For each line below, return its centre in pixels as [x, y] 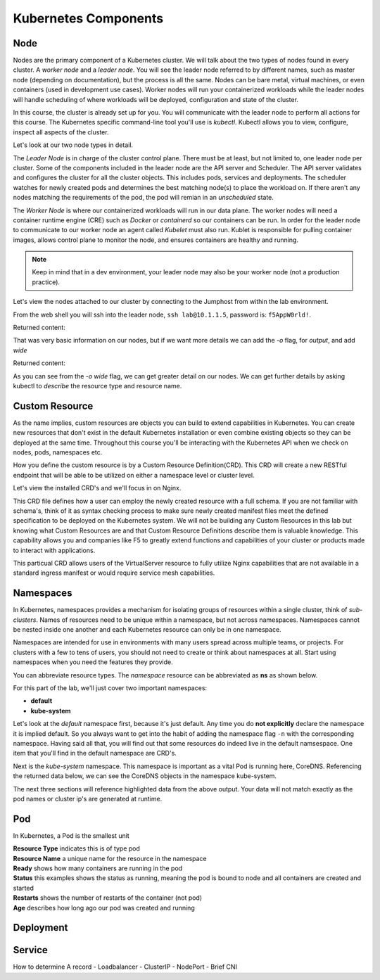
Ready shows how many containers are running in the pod [98, 868]
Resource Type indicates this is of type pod [77, 848]
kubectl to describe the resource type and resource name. [97, 386]
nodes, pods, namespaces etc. [58, 452]
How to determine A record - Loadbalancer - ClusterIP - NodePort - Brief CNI [125, 967]
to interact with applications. [54, 550]
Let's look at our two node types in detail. [73, 145]
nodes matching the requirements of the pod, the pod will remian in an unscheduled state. [144, 198]
